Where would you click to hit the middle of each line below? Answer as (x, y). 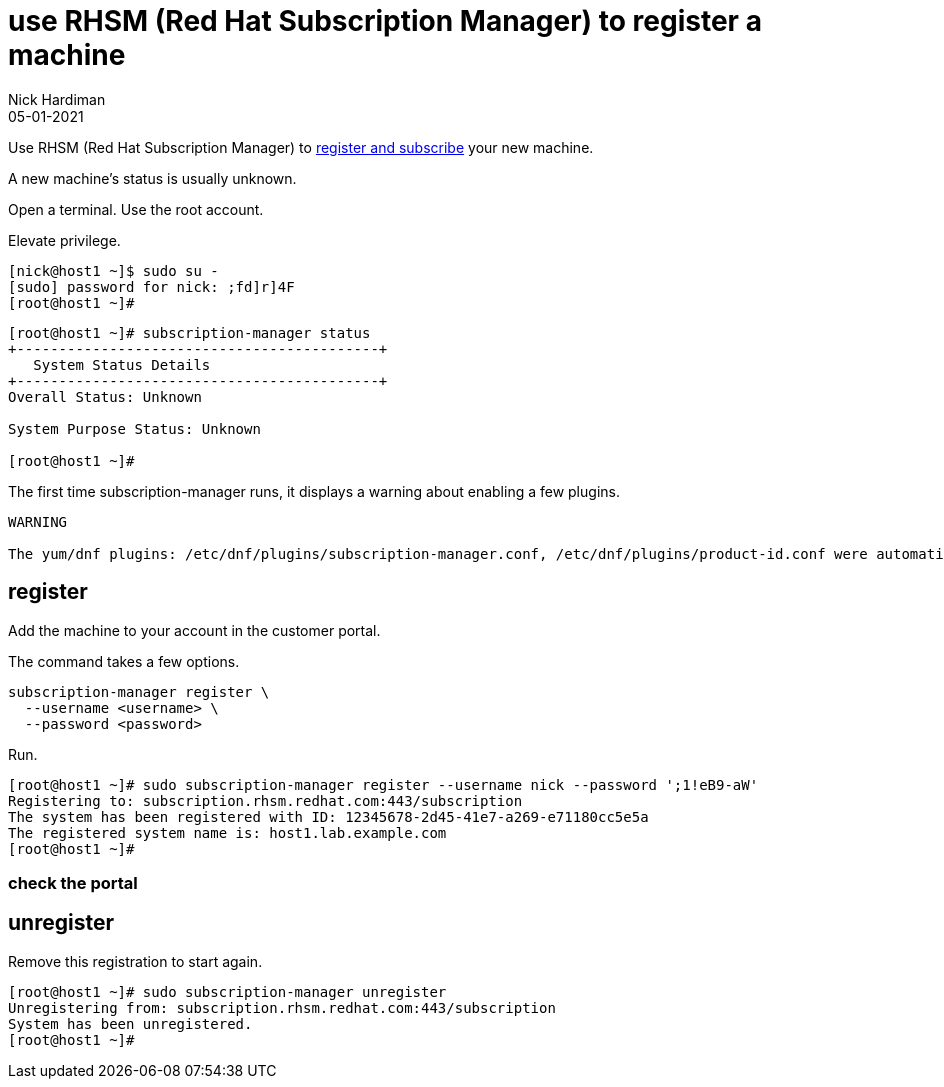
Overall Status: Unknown (105, 396)
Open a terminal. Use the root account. (136, 209)
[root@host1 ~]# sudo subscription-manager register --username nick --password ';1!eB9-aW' (383, 784)
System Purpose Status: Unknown (134, 428)
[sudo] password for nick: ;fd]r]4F (151, 286)
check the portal (73, 882)
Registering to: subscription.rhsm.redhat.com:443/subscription (265, 800)
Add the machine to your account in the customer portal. (194, 630)
